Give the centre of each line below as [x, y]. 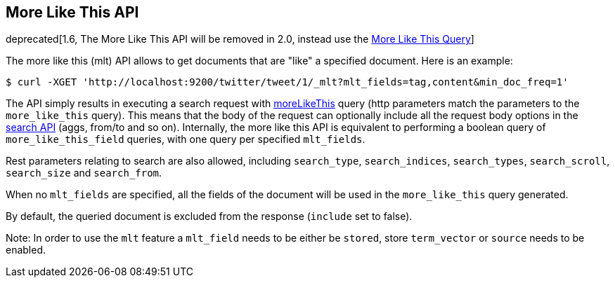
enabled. [26, 250]
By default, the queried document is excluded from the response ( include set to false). [209, 216]
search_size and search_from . [84, 173]
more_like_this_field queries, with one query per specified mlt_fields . [186, 139]
